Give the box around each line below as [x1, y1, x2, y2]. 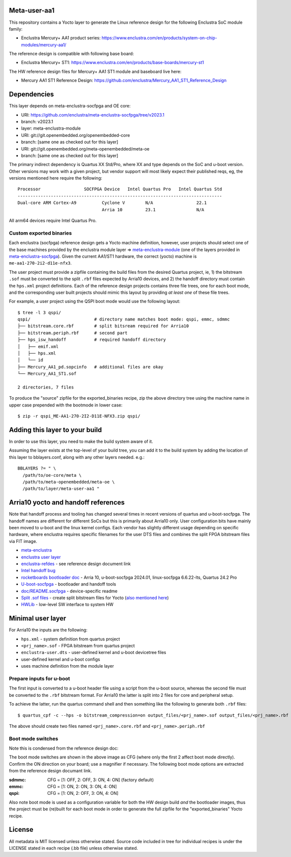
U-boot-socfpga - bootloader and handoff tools [21, 581, 116, 587]
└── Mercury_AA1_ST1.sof [17, 371, 77, 376]
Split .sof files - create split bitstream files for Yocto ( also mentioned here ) [21, 595, 169, 601]
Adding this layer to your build [9, 425, 102, 434]
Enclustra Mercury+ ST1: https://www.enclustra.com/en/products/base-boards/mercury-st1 [21, 60, 204, 66]
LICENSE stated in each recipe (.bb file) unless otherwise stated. [9, 845, 138, 851]
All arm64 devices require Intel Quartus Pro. [9, 218, 97, 223]
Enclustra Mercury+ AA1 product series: [21, 35, 101, 41]
